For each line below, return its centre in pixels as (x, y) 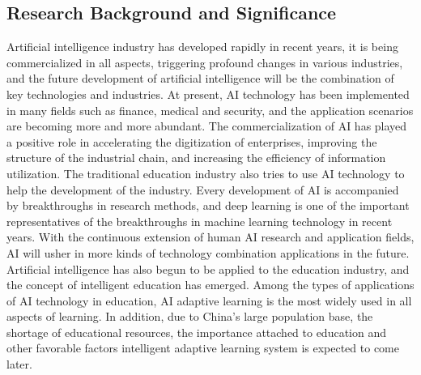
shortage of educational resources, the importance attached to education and (196, 332)
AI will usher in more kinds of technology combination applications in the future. (208, 252)
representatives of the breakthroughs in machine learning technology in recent (200, 221)
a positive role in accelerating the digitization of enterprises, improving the (192, 141)
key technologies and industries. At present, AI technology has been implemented (208, 94)
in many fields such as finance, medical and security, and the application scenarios (210, 110)
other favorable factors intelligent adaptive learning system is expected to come (203, 348)
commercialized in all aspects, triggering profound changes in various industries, (205, 62)
